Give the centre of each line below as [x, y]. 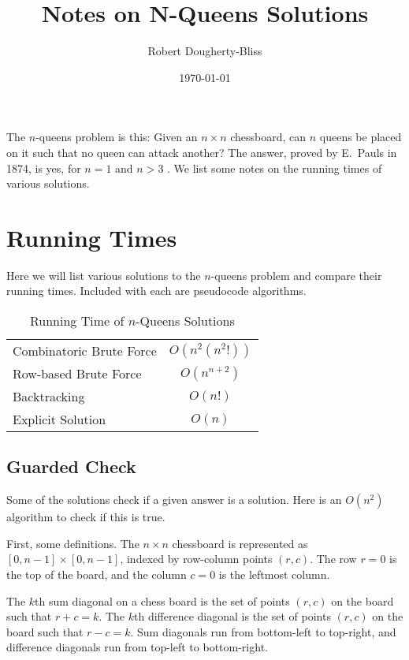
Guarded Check [71, 466]
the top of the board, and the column [97, 574]
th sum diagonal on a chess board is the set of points [162, 600]
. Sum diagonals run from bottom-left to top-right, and [263, 631]
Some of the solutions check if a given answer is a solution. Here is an [174, 500]
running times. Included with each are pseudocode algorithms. [156, 291]
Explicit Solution [59, 419]
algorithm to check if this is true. [86, 517]
